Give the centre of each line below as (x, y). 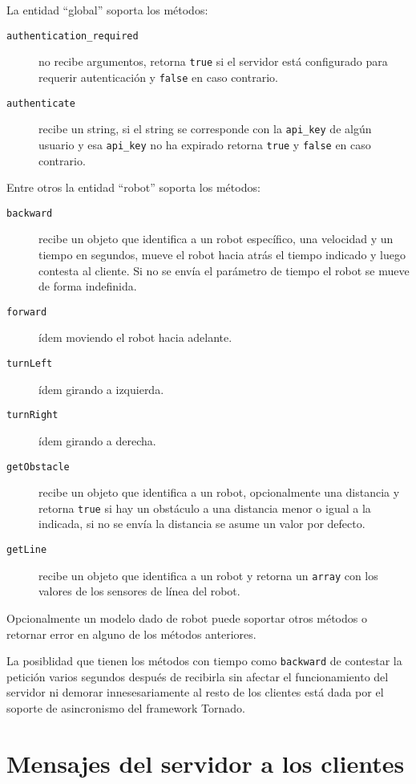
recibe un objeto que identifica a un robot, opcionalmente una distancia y (219, 492)
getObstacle (38, 467)
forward (27, 312)
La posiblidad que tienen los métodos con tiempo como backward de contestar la (204, 661)
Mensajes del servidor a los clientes (206, 763)
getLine (27, 550)
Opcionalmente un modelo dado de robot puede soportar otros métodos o (187, 617)
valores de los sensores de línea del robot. (139, 591)
